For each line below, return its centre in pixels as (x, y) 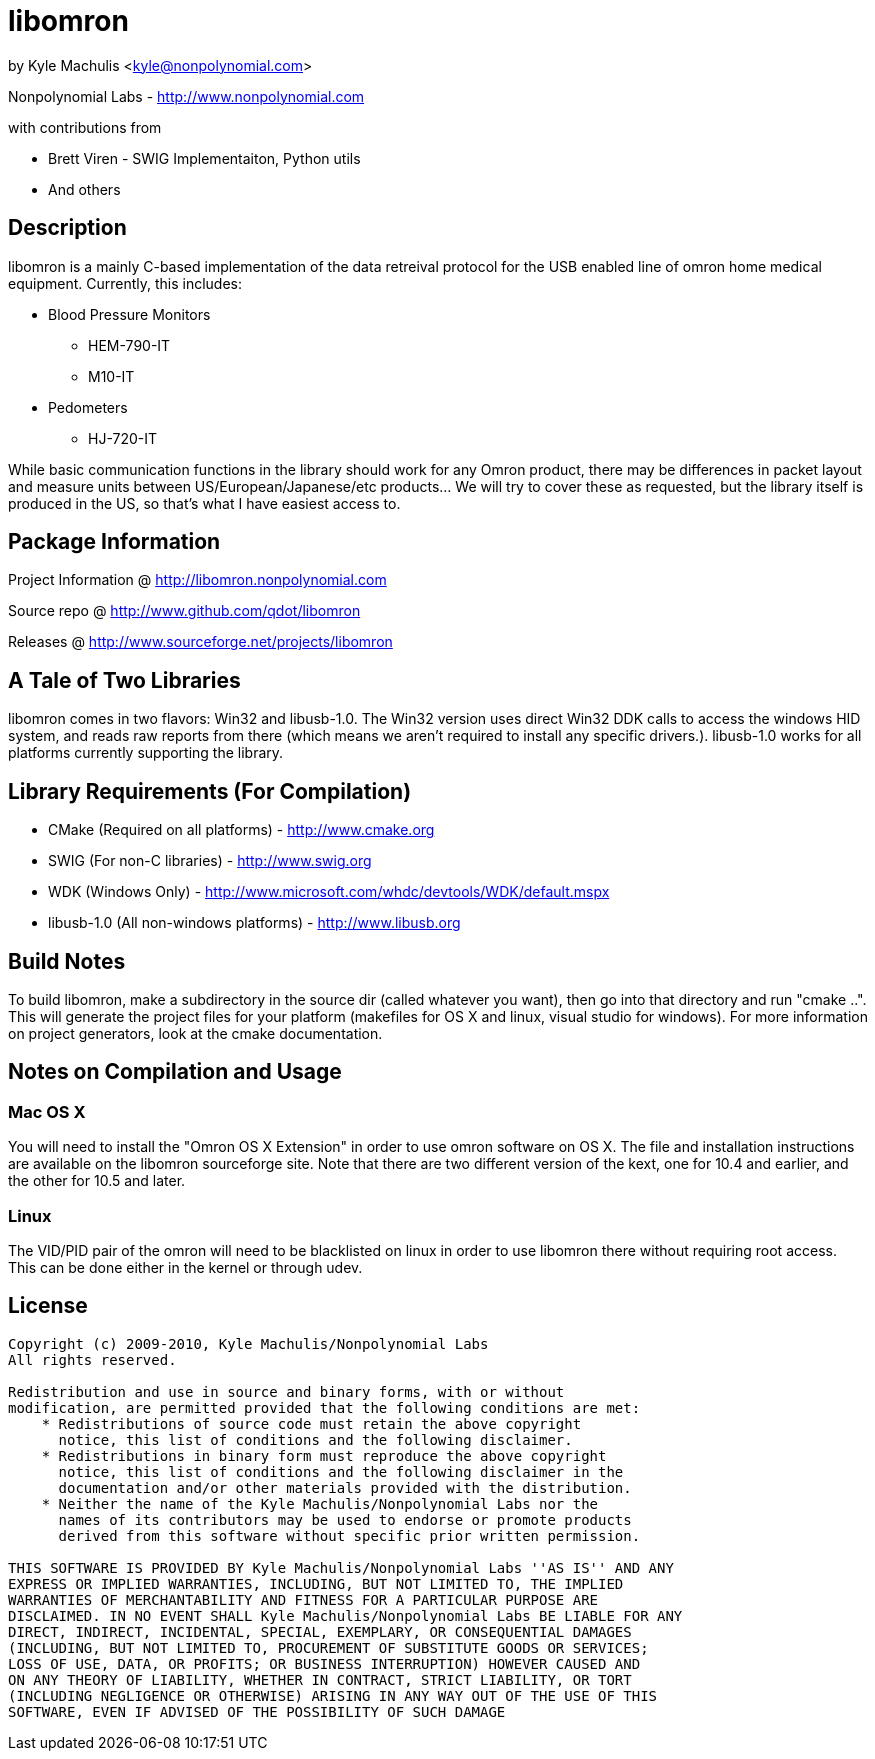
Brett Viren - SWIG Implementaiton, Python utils (204, 158)
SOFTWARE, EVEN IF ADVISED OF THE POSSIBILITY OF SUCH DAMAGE (257, 1711)
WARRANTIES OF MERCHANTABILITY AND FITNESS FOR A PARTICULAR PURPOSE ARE (303, 1599)
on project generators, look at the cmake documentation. (195, 1033)
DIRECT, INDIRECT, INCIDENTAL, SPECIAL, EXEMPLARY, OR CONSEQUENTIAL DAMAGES (320, 1631)
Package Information (114, 542)
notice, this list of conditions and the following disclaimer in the (341, 1471)
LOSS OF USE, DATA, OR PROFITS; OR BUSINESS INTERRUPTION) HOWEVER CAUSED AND (324, 1663)
